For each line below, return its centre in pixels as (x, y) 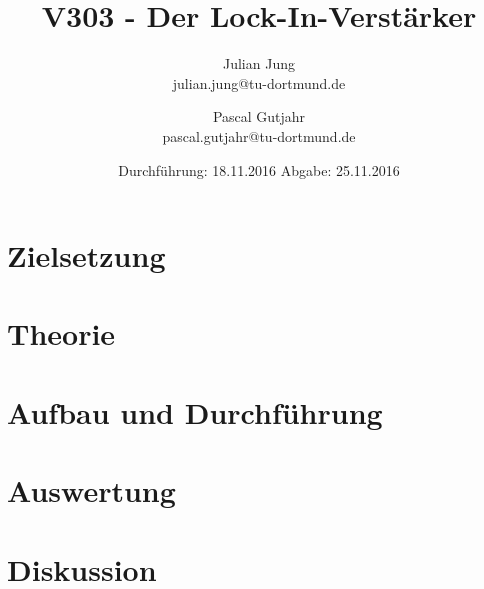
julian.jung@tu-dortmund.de (259, 82)
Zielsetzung (86, 255)
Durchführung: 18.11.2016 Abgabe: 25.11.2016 (259, 169)
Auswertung (91, 490)
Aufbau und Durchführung (195, 411)
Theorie (61, 333)
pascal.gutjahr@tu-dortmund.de (259, 135)
